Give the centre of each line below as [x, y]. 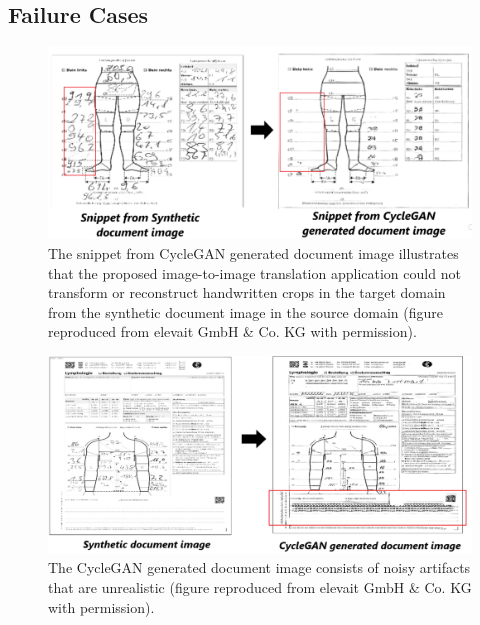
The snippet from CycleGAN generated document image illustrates [253, 252]
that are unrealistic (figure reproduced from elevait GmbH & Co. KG [260, 587]
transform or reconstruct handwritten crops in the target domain [247, 292]
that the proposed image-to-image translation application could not [254, 272]
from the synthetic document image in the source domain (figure [245, 311]
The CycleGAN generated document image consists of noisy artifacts [259, 567]
